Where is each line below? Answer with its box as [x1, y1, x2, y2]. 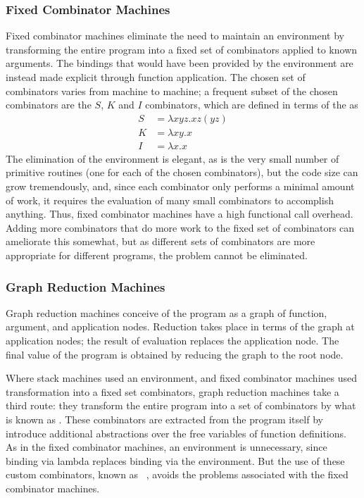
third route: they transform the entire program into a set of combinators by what [6, 398, 356, 413]
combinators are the [6, 97, 92, 112]
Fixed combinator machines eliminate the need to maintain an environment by [6, 28, 345, 43]
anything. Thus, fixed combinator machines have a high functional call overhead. [6, 206, 353, 221]
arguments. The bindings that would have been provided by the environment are [6, 56, 353, 70]
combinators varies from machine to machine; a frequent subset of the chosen [6, 83, 338, 98]
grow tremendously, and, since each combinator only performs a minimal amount [6, 179, 355, 194]
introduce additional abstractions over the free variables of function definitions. [6, 425, 346, 440]
